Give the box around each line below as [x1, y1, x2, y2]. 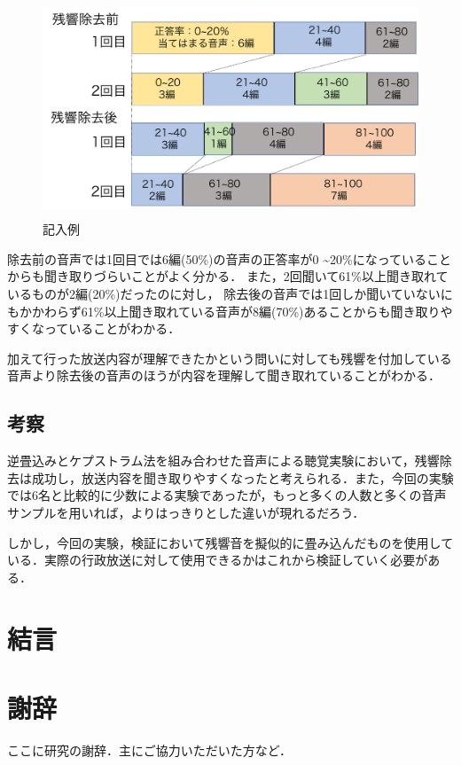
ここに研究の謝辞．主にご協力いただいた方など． [7, 740, 293, 759]
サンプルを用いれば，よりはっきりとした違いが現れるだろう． [7, 503, 365, 521]
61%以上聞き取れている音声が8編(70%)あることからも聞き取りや [81, 301, 453, 320]
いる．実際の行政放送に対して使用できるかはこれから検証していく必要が [7, 550, 428, 569]
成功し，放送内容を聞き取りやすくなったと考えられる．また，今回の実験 [31, 468, 454, 487]
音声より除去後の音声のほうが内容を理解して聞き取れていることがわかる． [7, 366, 441, 385]
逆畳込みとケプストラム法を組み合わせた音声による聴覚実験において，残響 [7, 451, 440, 470]
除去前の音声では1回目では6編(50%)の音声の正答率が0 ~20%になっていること [7, 249, 451, 268]
